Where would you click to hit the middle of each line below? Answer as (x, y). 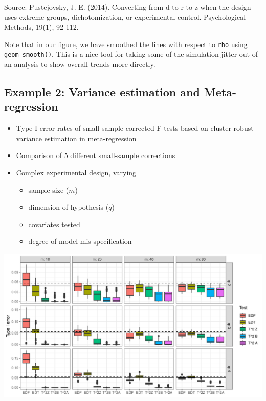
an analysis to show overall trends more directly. (80, 64)
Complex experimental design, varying (76, 173)
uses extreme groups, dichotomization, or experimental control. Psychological (125, 17)
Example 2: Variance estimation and (102, 92)
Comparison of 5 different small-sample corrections (96, 155)
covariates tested (54, 224)
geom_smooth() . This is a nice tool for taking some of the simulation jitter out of (131, 54)
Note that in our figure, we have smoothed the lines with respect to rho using (126, 44)
